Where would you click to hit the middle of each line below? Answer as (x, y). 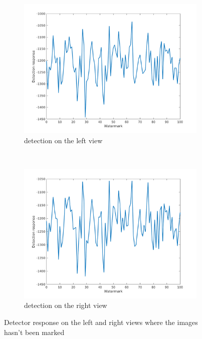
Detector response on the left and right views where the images (101, 322)
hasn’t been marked (34, 332)
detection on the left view (63, 140)
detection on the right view (66, 305)
